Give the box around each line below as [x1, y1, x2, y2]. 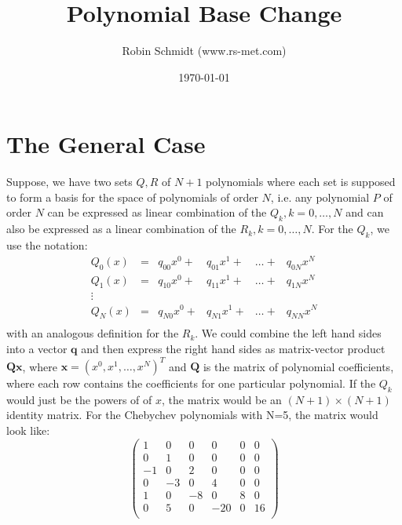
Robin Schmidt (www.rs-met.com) [122, 42, 287, 59]
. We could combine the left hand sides [195, 325, 382, 341]
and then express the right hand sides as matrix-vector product [81, 341, 386, 356]
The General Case [6, 128, 206, 160]
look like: [6, 422, 50, 439]
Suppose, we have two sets [6, 173, 133, 190]
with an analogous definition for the [6, 325, 179, 341]
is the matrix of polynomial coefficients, [203, 358, 394, 374]
